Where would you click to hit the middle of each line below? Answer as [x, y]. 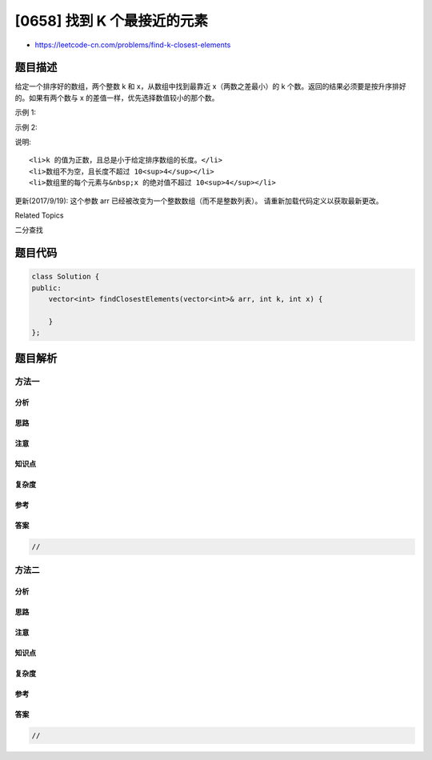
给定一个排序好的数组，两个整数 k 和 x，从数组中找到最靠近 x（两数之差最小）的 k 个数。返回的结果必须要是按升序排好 [211, 86]
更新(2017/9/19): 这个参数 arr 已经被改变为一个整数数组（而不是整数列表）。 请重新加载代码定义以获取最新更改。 [199, 201]
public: [46, 288]
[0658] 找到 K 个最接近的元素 [111, 21]
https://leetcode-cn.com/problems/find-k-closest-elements [133, 45]
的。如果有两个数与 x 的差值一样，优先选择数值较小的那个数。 [117, 98]
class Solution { [66, 277]
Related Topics [39, 215]
